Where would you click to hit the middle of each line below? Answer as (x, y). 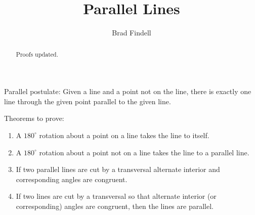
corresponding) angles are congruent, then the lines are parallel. (115, 206)
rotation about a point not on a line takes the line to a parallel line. (144, 152)
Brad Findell (132, 33)
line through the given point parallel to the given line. (88, 101)
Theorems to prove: (34, 118)
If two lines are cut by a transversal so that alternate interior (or (116, 196)
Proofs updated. (37, 54)
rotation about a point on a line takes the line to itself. (124, 135)
